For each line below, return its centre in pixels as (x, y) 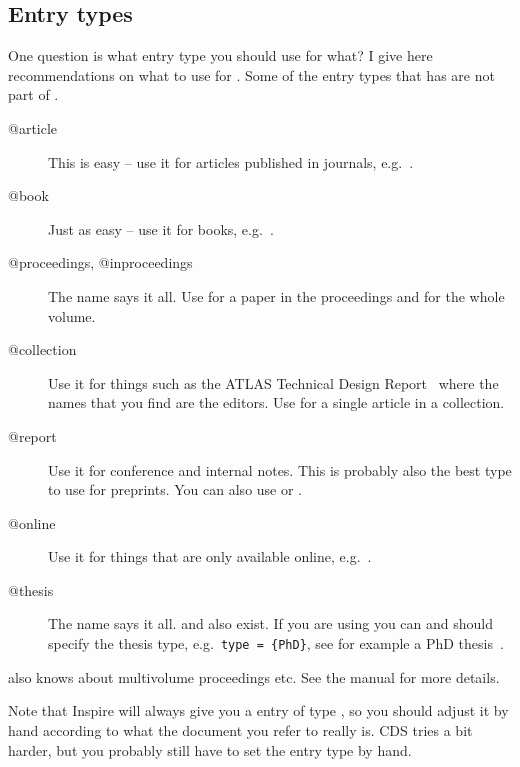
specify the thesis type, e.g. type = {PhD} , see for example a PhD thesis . (276, 643)
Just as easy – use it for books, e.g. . (161, 228)
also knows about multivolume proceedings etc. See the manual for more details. (254, 676)
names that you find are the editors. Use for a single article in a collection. (276, 402)
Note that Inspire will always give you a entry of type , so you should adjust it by (258, 710)
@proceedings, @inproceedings (100, 262)
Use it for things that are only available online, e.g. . (210, 556)
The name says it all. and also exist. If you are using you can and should (270, 623)
